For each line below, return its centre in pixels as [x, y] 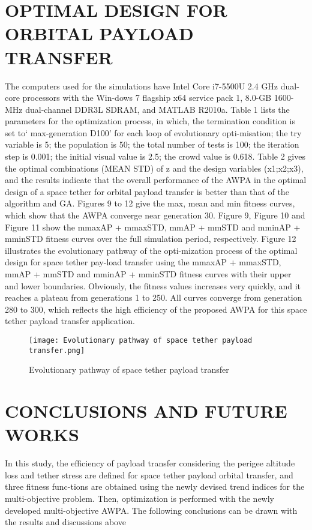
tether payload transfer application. [70, 321]
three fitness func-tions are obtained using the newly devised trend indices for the [155, 486]
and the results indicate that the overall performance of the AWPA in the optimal [156, 180]
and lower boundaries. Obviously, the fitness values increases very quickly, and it [153, 285]
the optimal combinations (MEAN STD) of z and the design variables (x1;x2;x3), [154, 168]
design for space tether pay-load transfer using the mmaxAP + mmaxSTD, [143, 262]
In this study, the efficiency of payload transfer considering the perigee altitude [150, 463]
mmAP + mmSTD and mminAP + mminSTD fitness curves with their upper [148, 274]
